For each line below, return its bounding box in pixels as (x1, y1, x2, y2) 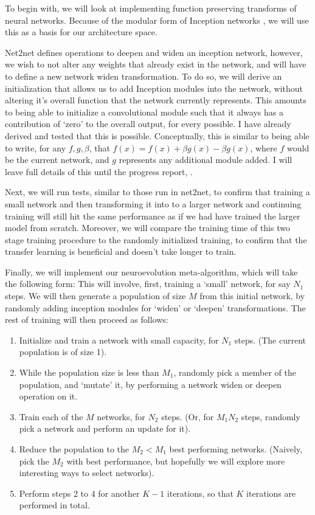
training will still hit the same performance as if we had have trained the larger (5, 209, 300, 222)
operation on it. (19, 390, 78, 403)
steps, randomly (241, 410, 300, 423)
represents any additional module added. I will (119, 153, 292, 166)
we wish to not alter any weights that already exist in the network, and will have (5, 58, 306, 71)
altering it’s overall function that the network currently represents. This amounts (5, 94, 306, 106)
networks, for (97, 410, 145, 423)
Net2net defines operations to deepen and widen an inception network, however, (5, 46, 303, 58)
